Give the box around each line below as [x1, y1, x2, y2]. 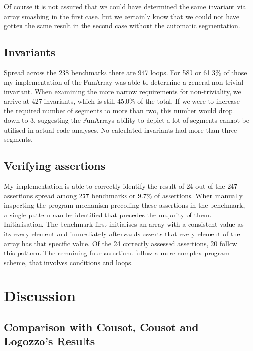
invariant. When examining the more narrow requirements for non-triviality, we [4, 86, 241, 97]
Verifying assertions [4, 158, 105, 173]
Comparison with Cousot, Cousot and [4, 319, 199, 334]
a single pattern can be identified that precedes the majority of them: [4, 209, 211, 219]
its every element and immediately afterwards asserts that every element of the [4, 228, 240, 238]
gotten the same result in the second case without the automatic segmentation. [4, 20, 240, 31]
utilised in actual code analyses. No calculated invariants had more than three [4, 124, 237, 135]
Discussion [4, 286, 76, 306]
